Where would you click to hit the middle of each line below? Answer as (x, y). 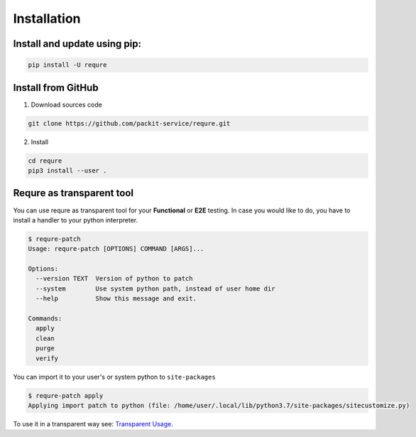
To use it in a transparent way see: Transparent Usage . (93, 423)
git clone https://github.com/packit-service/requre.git (129, 123)
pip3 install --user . (67, 171)
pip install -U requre (67, 65)
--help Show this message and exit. (116, 299)
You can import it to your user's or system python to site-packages (114, 377)
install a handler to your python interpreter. (76, 220)
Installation (47, 18)
